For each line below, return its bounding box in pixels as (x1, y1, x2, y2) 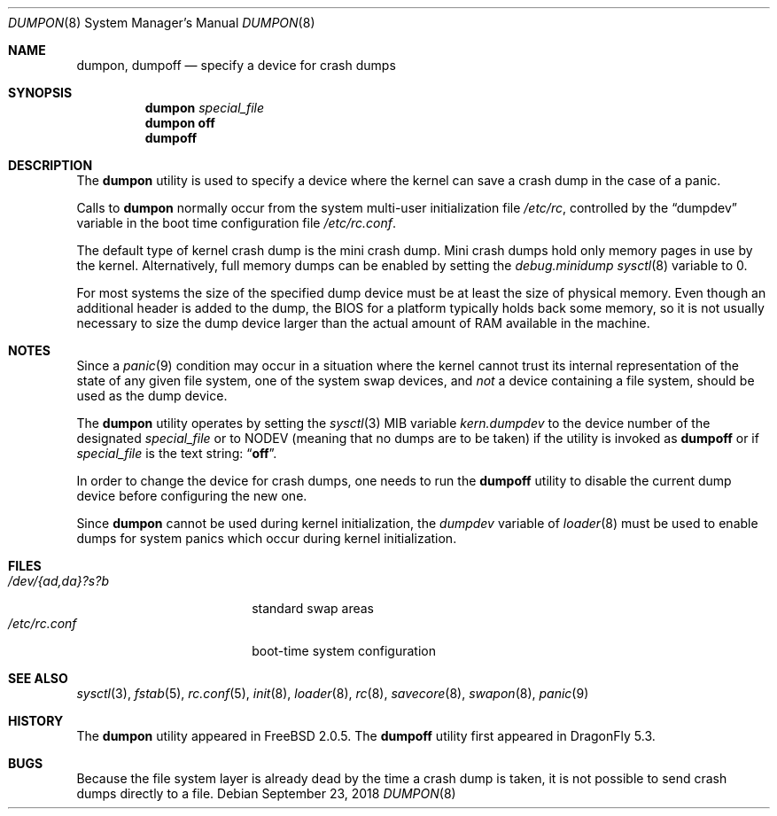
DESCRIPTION (8, 158, 93, 173)
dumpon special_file (144, 100, 265, 115)
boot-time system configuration (252, 643, 436, 658)
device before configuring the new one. (76, 488, 307, 503)
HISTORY (8, 713, 64, 728)
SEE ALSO (8, 671, 68, 686)
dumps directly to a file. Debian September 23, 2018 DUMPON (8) (76, 786, 456, 801)
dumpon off (144, 115, 215, 130)
